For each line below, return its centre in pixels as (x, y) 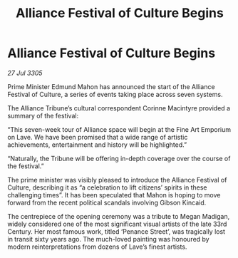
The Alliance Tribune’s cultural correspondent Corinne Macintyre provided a (119, 108)
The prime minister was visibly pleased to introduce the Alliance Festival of (117, 180)
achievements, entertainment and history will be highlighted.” (97, 145)
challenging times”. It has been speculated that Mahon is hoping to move (114, 195)
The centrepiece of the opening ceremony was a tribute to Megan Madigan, (119, 216)
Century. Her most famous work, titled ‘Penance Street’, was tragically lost (117, 231)
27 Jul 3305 (25, 73)
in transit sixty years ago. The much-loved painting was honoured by (108, 239)
